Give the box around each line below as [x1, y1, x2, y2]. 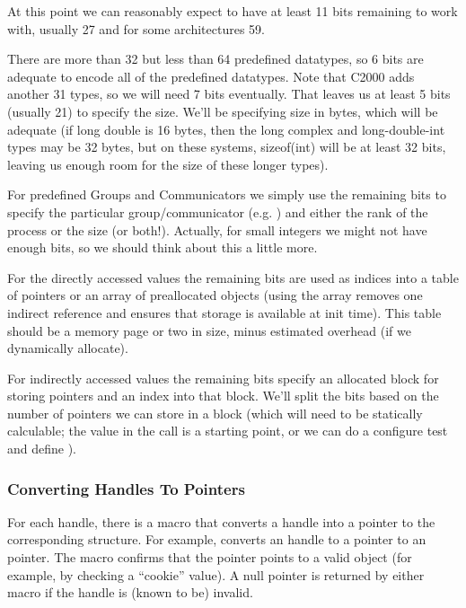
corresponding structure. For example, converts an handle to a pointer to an [7, 530, 426, 549]
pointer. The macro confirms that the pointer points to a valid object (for [7, 548, 412, 567]
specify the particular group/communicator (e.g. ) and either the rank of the [7, 202, 428, 221]
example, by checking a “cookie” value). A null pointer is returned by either [7, 565, 425, 584]
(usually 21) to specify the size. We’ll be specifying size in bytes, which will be [7, 101, 438, 120]
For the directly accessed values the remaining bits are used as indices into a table [7, 268, 459, 286]
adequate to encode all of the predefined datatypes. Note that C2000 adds [7, 66, 415, 85]
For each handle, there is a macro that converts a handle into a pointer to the [7, 512, 435, 531]
